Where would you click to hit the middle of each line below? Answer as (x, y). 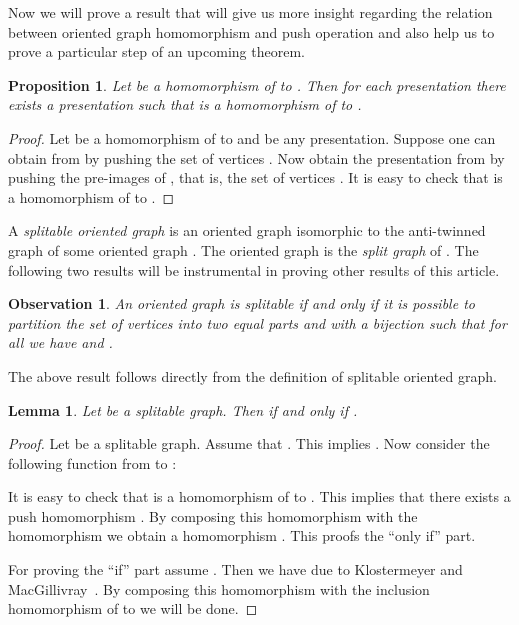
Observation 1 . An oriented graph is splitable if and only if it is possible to (241, 303)
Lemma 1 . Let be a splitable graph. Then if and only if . (183, 409)
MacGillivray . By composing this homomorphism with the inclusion (219, 588)
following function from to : (92, 462)
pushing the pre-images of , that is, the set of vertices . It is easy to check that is (255, 177)
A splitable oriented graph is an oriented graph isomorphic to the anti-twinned (247, 230)
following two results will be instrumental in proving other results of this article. (254, 269)
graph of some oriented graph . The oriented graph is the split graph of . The (243, 249)
